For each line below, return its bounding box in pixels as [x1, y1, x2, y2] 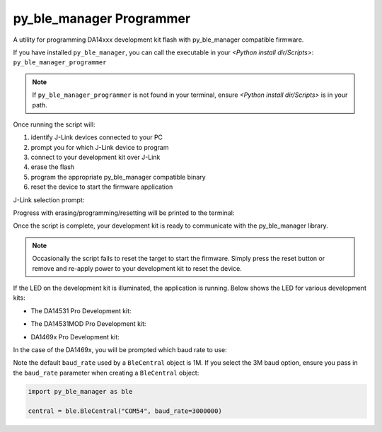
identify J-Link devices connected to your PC [30, 133, 163, 141]
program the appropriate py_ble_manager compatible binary [30, 173, 206, 181]
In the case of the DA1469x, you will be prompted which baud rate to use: [13, 345, 227, 354]
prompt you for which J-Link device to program [30, 143, 169, 151]
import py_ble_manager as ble [28, 387, 133, 395]
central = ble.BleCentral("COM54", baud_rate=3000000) [28, 407, 222, 415]
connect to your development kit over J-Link [30, 153, 161, 162]
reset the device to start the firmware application [30, 182, 173, 191]
